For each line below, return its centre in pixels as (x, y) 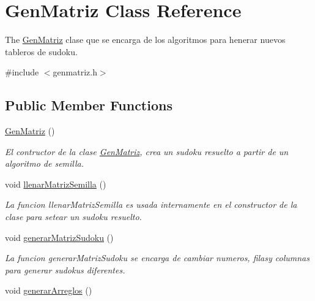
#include (22, 72)
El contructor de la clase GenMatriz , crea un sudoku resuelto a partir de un (147, 151)
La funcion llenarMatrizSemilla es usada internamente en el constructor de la (151, 204)
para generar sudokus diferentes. (65, 269)
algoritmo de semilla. (45, 163)
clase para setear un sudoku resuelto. (73, 217)
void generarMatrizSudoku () (59, 237)
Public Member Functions (89, 105)
